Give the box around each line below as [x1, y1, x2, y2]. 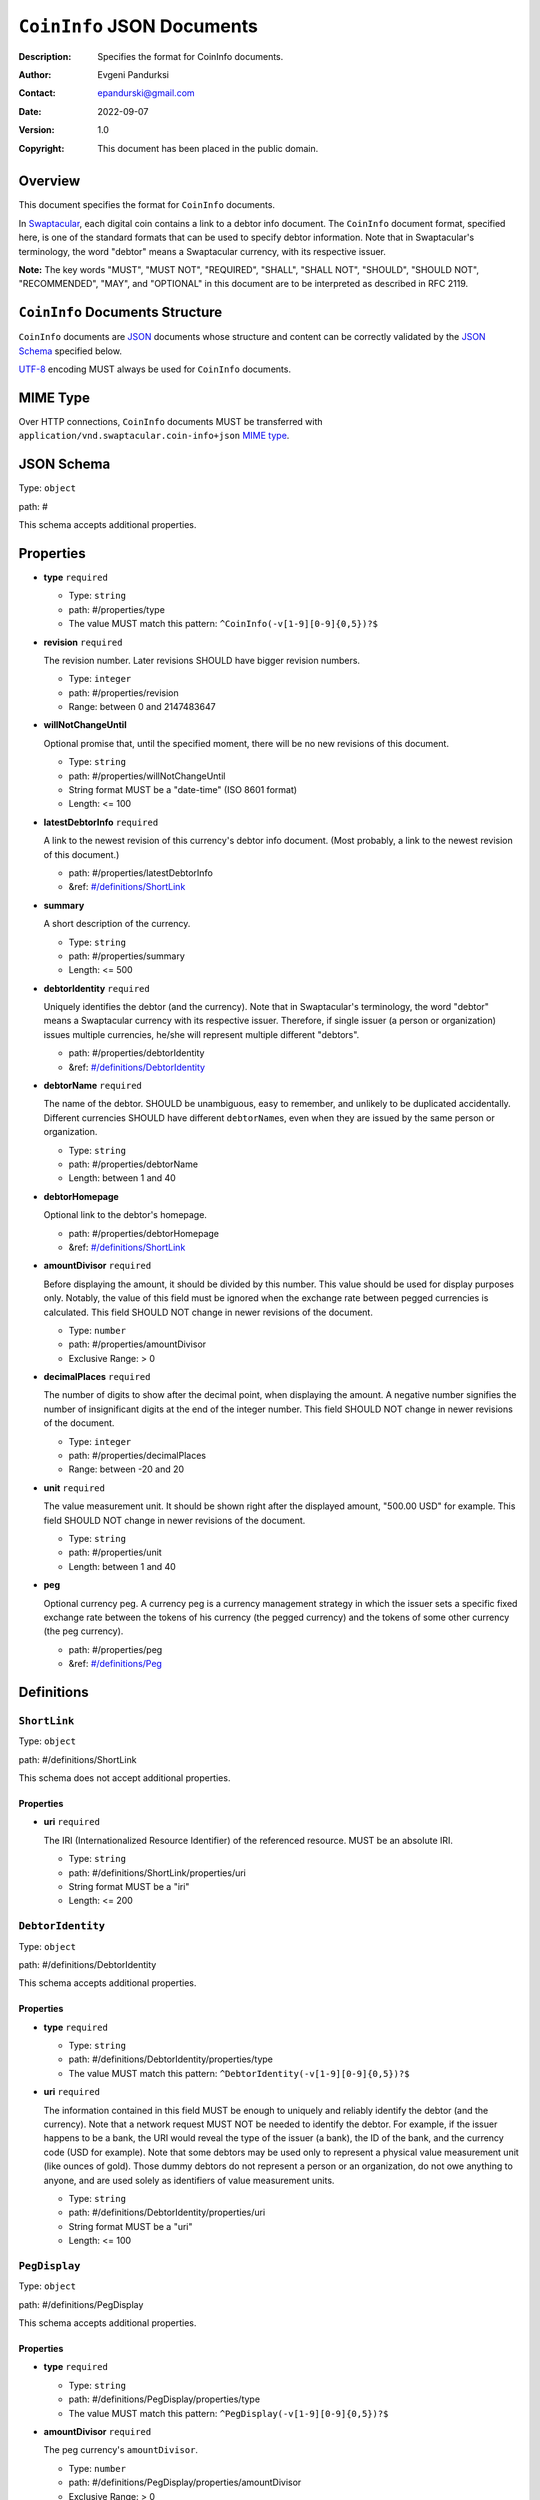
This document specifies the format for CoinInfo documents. [18, 199, 275, 211]
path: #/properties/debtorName [68, 1158, 199, 1170]
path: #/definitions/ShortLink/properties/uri [68, 1866, 247, 1879]
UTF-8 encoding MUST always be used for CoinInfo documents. [18, 363, 292, 375]
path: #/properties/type [68, 603, 165, 615]
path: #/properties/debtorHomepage [68, 1227, 220, 1239]
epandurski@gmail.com [97, 87, 195, 99]
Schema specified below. [18, 345, 122, 357]
